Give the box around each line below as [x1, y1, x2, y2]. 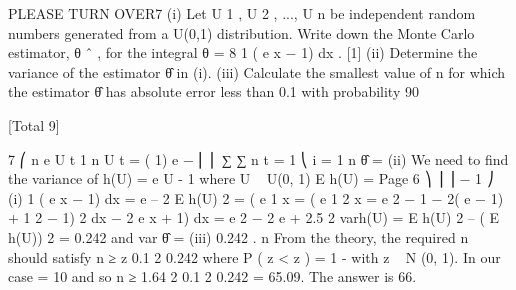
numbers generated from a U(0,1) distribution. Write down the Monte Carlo [8, 22, 475, 43]
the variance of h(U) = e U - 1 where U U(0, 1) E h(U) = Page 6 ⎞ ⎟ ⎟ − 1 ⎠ [8, 168, 494, 189]
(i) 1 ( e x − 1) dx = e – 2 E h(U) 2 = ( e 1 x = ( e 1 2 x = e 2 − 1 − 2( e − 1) [8, 187, 504, 208]
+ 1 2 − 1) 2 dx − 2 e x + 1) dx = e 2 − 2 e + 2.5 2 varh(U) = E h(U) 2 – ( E [8, 207, 500, 228]
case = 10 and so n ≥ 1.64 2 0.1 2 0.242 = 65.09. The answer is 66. [8, 266, 417, 287]
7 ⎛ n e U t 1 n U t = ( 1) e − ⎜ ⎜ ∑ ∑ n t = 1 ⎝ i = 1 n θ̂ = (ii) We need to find [8, 148, 509, 169]
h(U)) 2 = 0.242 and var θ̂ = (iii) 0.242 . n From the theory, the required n [8, 226, 469, 247]
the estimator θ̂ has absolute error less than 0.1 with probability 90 [8, 81, 419, 102]
